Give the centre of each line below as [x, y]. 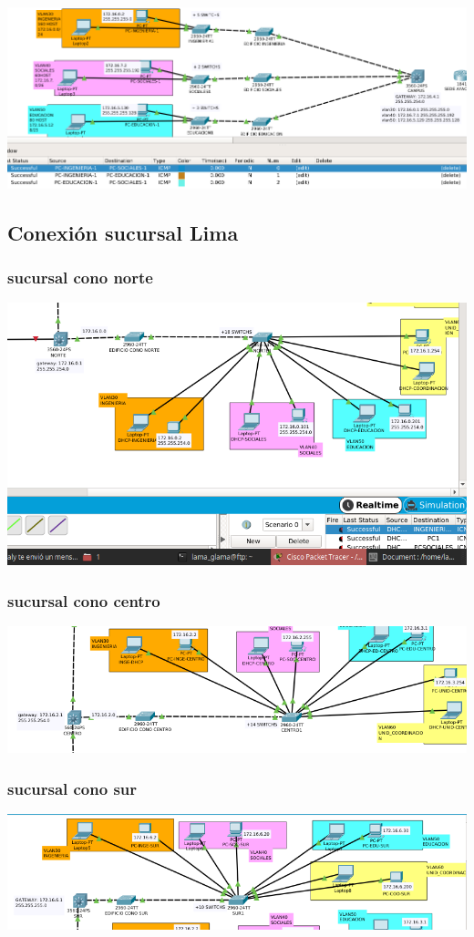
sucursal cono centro [84, 600]
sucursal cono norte [80, 278]
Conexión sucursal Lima [123, 232]
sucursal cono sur [72, 788]
